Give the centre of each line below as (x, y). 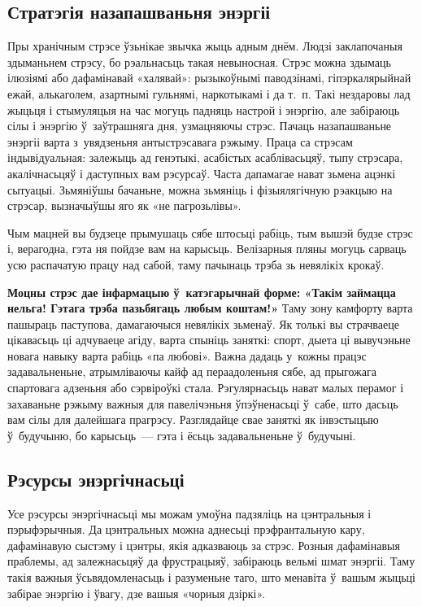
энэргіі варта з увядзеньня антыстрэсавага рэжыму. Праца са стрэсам (180, 141)
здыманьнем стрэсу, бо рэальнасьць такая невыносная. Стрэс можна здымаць (199, 61)
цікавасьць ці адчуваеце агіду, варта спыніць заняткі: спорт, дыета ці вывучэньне (209, 340)
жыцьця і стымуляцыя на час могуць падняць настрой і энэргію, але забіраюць (204, 109)
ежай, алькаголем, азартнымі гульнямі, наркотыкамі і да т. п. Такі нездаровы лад (209, 93)
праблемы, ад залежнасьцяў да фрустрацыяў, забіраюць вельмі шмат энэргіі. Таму (211, 561)
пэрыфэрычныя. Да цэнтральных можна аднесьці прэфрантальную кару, (186, 529)
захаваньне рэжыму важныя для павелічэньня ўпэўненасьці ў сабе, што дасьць (203, 403)
